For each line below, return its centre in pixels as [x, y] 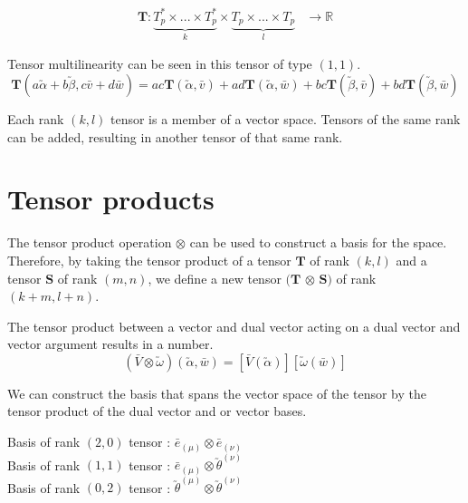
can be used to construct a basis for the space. [318, 242]
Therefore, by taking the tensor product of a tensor [149, 260]
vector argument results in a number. [110, 344]
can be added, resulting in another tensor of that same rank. [175, 136]
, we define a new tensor [215, 278]
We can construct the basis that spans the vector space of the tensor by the [217, 393]
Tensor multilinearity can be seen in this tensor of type [160, 64]
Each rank [36, 119]
